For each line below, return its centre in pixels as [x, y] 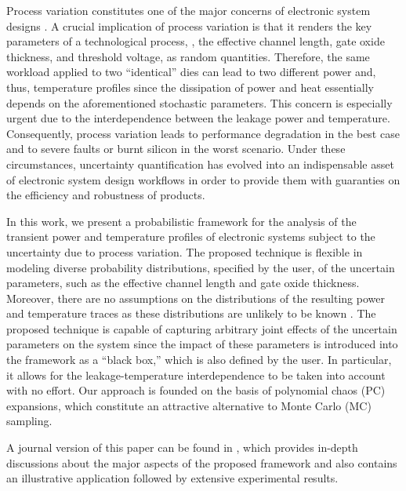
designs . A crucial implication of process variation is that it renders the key [189, 25]
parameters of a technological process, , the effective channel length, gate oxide [196, 41]
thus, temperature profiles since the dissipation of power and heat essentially [190, 87]
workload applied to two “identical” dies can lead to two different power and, [191, 72]
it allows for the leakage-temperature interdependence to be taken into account [196, 375]
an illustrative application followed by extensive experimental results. [172, 478]
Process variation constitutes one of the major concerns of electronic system [188, 10]
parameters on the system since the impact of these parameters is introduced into [202, 344]
